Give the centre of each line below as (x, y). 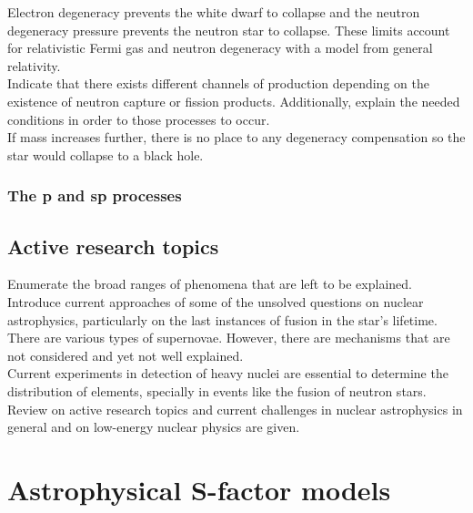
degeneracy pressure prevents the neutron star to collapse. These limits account (229, 30)
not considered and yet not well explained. (126, 355)
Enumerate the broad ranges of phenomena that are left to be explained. (210, 284)
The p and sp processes (95, 195)
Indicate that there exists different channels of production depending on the (218, 83)
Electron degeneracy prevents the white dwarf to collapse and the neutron (214, 12)
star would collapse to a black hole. (106, 154)
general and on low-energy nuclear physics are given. (154, 427)
